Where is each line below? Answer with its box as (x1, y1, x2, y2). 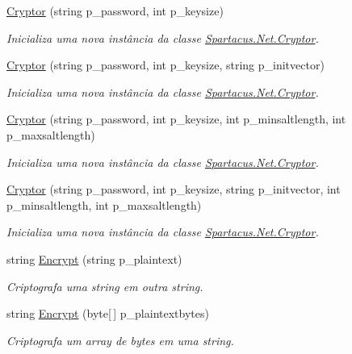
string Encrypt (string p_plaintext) (6, 250, 182, 267)
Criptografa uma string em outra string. (6, 277, 203, 294)
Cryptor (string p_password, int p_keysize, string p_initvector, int (6, 181, 341, 198)
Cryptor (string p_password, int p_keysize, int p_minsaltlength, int (6, 110, 346, 127)
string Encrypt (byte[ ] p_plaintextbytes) (6, 305, 209, 322)
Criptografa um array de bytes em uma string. (6, 331, 234, 348)
